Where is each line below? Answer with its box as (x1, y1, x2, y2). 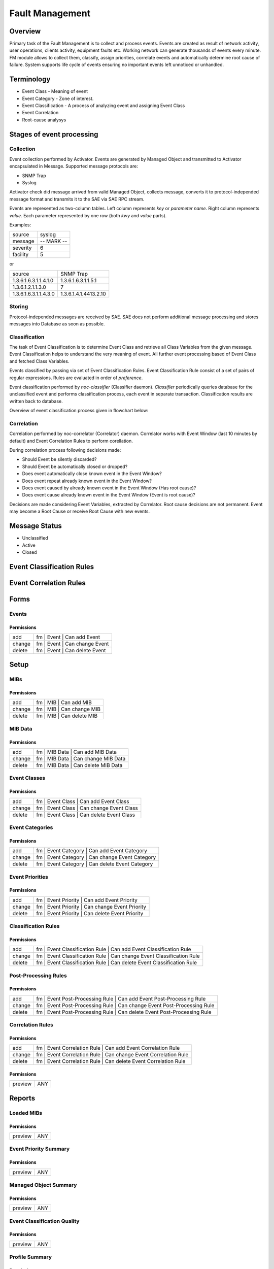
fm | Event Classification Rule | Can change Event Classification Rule (36, 952, 200, 959)
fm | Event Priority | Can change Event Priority (36, 903, 147, 910)
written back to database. (9, 398, 63, 404)
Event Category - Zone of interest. (22, 95, 94, 102)
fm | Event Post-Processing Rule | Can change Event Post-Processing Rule (36, 1001, 215, 1009)
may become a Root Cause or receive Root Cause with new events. (9, 508, 150, 515)
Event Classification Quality (9, 1217, 80, 1224)
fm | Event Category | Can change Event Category (36, 854, 156, 861)
